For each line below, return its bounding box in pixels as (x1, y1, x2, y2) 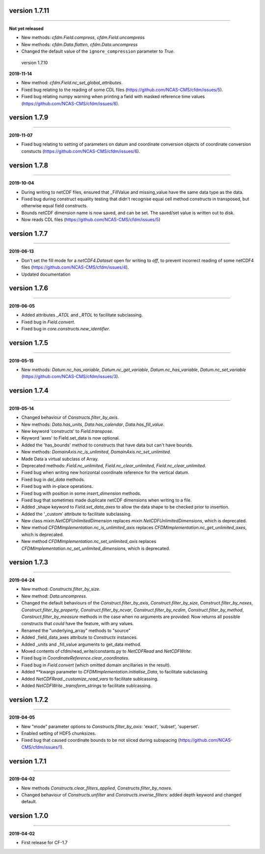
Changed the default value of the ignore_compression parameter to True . (21, 48, 175, 54)
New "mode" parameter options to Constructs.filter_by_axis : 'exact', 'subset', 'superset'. (21, 724, 199, 729)
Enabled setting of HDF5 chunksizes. (21, 730, 97, 736)
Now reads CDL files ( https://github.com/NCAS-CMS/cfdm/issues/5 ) (21, 217, 160, 222)
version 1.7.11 (9, 6, 49, 15)
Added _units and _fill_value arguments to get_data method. (21, 641, 142, 647)
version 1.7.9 (9, 113, 49, 122)
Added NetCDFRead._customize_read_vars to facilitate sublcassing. (21, 676, 159, 682)
